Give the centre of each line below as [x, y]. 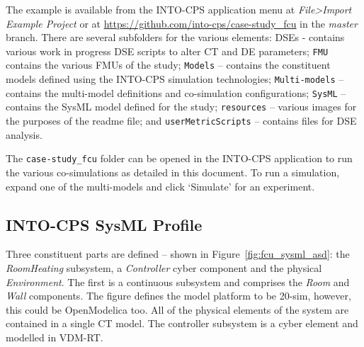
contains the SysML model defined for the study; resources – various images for [181, 107]
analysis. [24, 134]
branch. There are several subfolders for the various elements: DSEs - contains [175, 37]
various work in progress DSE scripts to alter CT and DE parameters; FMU [167, 51]
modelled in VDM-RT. [55, 337]
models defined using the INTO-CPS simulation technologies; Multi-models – [175, 79]
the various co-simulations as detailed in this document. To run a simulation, [173, 172]
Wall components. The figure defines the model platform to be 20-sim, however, [178, 296]
